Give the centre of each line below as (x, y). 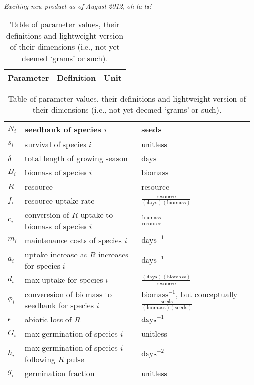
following (40, 359)
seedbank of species (63, 129)
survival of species (55, 144)
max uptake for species (64, 280)
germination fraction (60, 373)
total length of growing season (76, 158)
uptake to (97, 215)
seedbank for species (59, 305)
